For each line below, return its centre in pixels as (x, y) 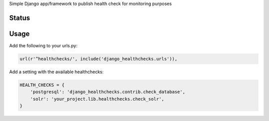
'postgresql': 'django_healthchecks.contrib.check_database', (108, 92)
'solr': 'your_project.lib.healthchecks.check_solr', (97, 99)
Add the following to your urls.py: (43, 45)
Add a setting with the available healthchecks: (57, 72)
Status (20, 18)
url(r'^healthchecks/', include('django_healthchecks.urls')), (99, 59)
